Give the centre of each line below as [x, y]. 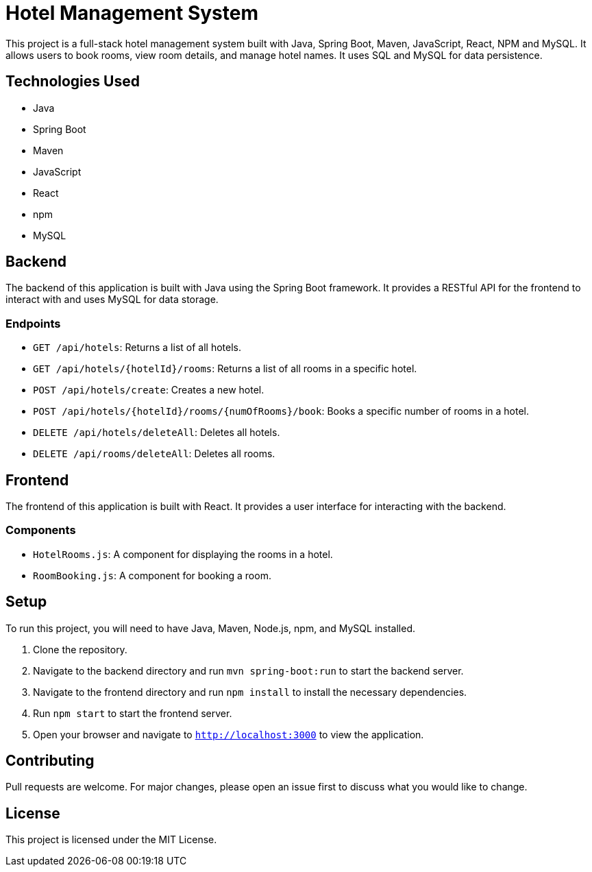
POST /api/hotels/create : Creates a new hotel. [149, 390]
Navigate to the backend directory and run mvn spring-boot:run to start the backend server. [248, 670]
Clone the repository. [80, 649]
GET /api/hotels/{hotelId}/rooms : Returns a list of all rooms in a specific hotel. [225, 369]
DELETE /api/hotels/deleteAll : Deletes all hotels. [157, 433]
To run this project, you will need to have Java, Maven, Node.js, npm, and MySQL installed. [210, 628]
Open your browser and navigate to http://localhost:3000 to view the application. [229, 734]
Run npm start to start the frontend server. [133, 713]
